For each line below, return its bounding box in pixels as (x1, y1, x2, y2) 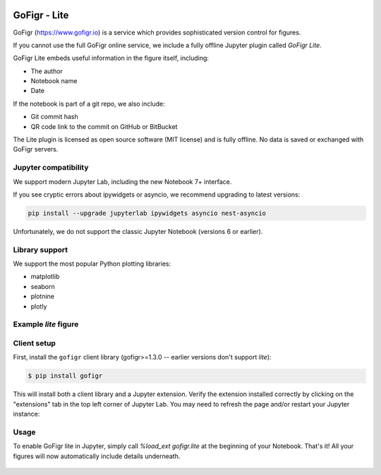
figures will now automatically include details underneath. (13, 452, 181, 460)
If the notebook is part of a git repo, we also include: (13, 99, 165, 108)
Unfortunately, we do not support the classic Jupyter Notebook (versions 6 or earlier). (13, 227, 263, 235)
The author (30, 67, 64, 75)
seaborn (30, 282, 56, 290)
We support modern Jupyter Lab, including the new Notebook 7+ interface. (13, 177, 232, 186)
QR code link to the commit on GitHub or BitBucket (30, 122, 178, 130)
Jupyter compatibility (13, 163, 89, 173)
